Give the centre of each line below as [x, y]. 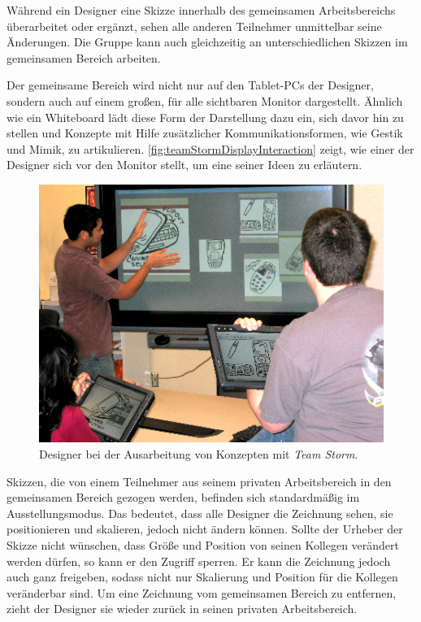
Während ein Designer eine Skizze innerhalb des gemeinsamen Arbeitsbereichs [201, 10]
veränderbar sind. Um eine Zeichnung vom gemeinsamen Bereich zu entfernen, [202, 592]
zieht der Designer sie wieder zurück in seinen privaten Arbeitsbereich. [182, 609]
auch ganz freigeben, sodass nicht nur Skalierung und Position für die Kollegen [202, 577]
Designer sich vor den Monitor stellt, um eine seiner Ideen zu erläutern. [184, 165]
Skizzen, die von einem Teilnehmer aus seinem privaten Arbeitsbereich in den [199, 481]
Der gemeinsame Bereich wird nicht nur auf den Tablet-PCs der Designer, [190, 85]
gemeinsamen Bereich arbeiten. [84, 57]
